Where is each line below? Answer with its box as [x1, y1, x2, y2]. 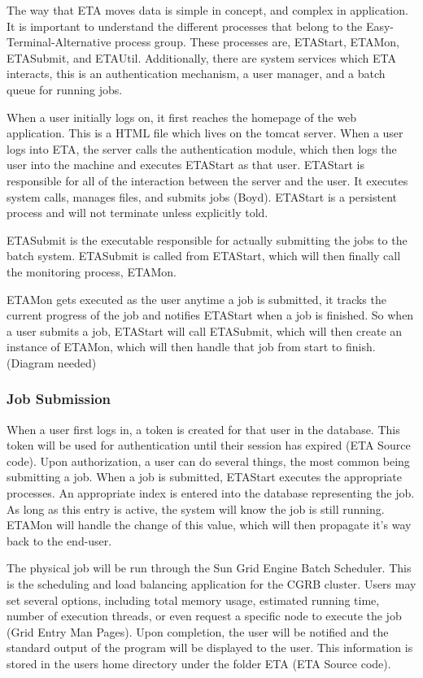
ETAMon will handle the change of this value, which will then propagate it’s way [7, 516, 412, 533]
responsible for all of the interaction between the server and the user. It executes [7, 172, 408, 189]
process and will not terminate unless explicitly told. [7, 204, 268, 221]
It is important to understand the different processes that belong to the [7, 17, 363, 34]
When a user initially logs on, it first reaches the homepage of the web [7, 108, 357, 125]
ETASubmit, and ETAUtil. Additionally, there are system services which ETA [7, 49, 396, 66]
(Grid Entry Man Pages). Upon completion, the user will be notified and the [7, 623, 389, 640]
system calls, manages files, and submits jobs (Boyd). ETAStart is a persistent [7, 188, 398, 205]
